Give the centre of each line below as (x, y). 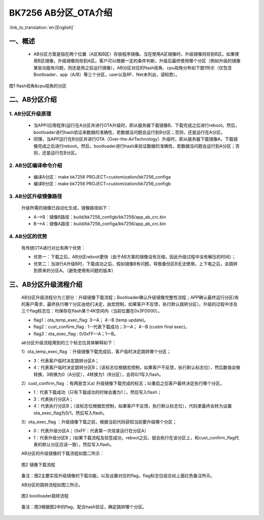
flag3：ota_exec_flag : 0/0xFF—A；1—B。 (76, 334)
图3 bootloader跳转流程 (45, 496)
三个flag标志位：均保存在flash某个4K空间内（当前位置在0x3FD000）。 (92, 311)
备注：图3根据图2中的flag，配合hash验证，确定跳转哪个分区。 (84, 507)
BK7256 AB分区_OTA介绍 (61, 13)
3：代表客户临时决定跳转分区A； (66, 361)
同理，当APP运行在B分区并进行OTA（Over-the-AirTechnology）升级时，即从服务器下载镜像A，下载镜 (136, 139)
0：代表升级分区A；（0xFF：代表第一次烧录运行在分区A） (91, 431)
